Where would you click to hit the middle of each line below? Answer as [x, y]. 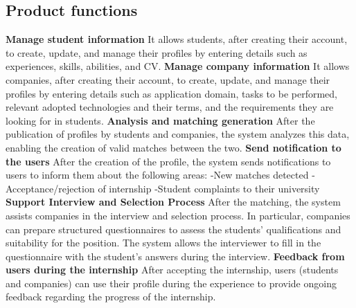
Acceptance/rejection [50, 188]
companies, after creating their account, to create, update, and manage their [168, 79]
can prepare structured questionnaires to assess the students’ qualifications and [173, 229]
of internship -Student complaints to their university [209, 188]
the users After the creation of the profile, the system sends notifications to [168, 161]
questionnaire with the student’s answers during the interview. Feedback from [175, 256]
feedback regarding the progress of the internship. [111, 297]
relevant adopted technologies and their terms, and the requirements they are [170, 107]
